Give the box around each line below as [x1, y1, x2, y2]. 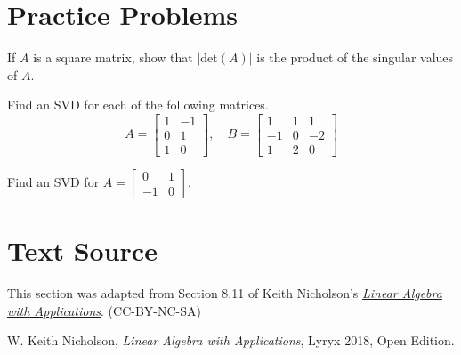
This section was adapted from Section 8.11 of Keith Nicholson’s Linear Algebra [7, 284, 442, 303]
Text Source [7, 232, 158, 269]
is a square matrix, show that [33, 48, 193, 67]
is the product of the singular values [256, 48, 454, 67]
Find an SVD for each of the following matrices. [7, 95, 269, 114]
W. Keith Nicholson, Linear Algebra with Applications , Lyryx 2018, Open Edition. [7, 331, 455, 350]
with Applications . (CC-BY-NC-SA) [7, 301, 201, 319]
